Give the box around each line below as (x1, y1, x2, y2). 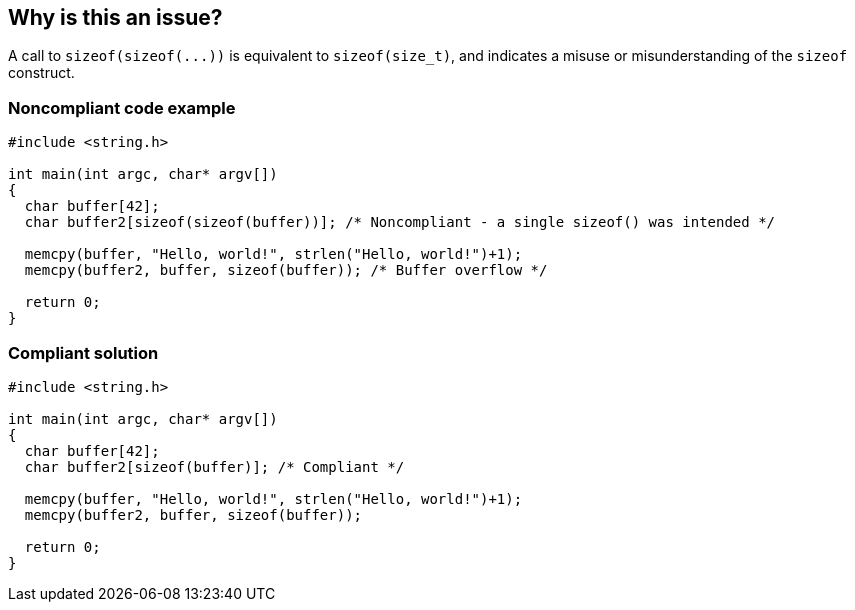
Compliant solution (8, 342, 159, 363)
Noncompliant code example (8, 97, 236, 118)
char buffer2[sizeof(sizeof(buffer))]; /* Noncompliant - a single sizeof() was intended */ (24, 214, 776, 231)
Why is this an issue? (8, 5, 223, 30)
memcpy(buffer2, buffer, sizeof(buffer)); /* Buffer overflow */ (24, 262, 548, 279)
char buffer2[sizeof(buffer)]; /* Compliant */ (24, 458, 405, 475)
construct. (8, 64, 75, 82)
